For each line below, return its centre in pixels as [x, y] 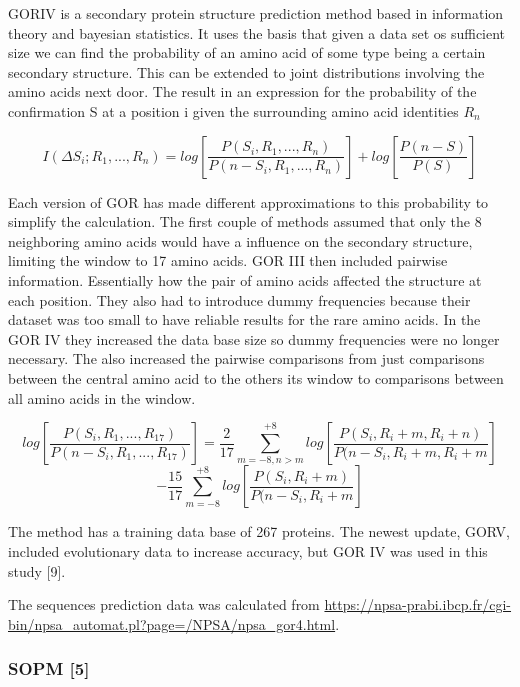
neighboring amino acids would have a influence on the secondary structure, [240, 240]
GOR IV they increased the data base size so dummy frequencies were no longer [254, 338]
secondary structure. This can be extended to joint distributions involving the [246, 71]
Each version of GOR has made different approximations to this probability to [248, 201]
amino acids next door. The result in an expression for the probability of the [242, 91]
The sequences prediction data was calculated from [164, 604]
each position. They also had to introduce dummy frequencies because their [239, 299]
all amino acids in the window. [102, 397]
